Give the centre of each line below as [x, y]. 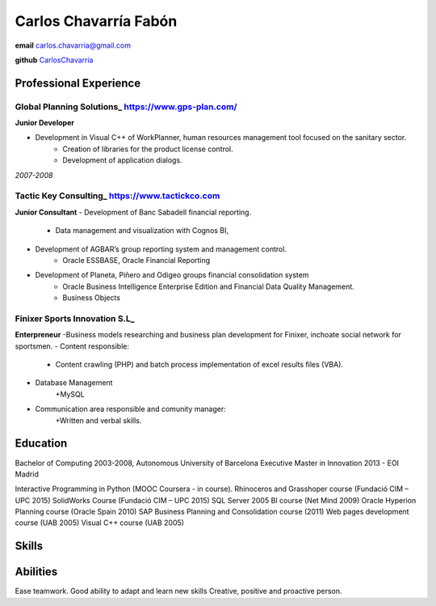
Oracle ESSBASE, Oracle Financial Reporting [136, 260]
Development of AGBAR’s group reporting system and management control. [161, 249]
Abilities [36, 572]
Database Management [74, 383]
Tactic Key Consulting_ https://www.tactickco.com [117, 196]
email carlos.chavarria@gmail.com [73, 45]
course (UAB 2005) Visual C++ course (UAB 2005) [100, 523]
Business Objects [92, 298]
